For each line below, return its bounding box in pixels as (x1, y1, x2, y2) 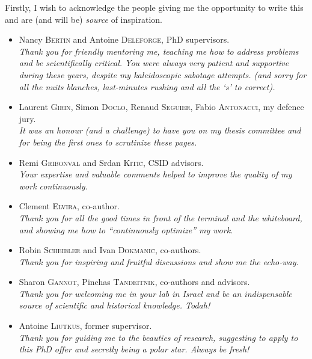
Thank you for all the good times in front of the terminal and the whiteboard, (19, 211, 302, 224)
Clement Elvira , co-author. (19, 200, 120, 212)
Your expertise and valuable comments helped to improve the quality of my (19, 168, 292, 180)
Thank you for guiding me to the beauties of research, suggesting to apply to (19, 331, 298, 343)
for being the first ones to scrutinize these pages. (19, 135, 197, 148)
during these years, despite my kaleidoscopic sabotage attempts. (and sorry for (19, 68, 307, 81)
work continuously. (19, 179, 88, 192)
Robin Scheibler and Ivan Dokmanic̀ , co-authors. (19, 244, 201, 256)
